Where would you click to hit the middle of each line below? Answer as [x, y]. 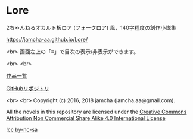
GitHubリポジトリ [28, 88]
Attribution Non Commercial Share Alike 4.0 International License [86, 118]
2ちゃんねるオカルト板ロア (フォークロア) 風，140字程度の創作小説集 [91, 27]
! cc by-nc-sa [22, 129]
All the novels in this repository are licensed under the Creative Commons [96, 112]
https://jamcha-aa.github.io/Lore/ [47, 39]
